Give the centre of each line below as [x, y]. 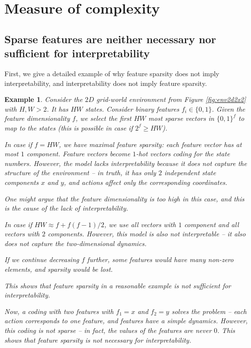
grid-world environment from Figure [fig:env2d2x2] [171, 99]
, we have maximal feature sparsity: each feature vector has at [150, 144]
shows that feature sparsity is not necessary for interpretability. [98, 340]
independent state [190, 173]
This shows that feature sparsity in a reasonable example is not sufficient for [118, 285]
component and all [211, 224]
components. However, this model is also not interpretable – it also [147, 234]
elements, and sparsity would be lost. [59, 269]
